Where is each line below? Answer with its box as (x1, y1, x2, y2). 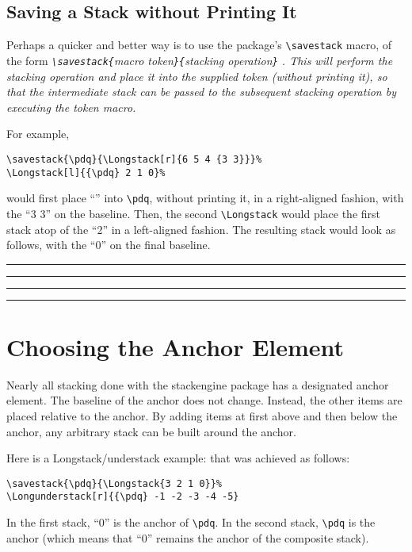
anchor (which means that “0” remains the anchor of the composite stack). (6, 529, 369, 546)
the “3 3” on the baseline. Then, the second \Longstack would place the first (6, 205, 381, 221)
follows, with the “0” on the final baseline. (6, 236, 211, 253)
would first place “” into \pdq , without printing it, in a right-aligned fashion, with (6, 190, 404, 206)
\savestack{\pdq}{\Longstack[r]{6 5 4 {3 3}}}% (6, 153, 262, 165)
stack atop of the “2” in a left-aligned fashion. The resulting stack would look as (6, 220, 396, 237)
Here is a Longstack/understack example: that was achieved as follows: (6, 450, 350, 466)
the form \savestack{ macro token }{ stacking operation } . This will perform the (6, 52, 393, 68)
